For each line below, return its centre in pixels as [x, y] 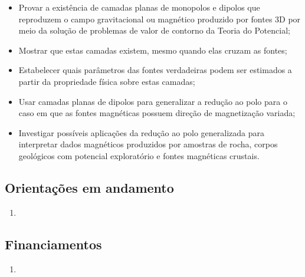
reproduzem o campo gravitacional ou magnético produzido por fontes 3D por [160, 19]
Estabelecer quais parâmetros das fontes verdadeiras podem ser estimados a [155, 70]
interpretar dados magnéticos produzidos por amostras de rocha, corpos [148, 144]
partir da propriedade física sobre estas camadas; [107, 81]
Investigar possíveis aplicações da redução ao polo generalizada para [142, 132]
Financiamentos [53, 244]
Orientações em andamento [89, 187]
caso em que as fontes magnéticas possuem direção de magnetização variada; [157, 113]
